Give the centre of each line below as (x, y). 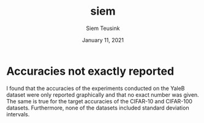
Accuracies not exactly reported (90, 71)
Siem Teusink (103, 28)
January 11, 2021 (103, 40)
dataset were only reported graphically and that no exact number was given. (103, 95)
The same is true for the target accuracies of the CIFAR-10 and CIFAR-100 (100, 101)
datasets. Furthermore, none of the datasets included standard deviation (98, 108)
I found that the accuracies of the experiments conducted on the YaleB (96, 88)
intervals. (18, 114)
